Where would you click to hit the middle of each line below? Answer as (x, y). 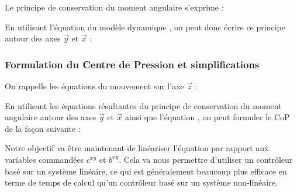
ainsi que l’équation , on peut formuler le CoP (208, 117)
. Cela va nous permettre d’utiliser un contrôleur (206, 159)
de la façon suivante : (43, 128)
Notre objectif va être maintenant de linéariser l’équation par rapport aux (137, 148)
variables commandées (44, 159)
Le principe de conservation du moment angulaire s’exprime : (114, 7)
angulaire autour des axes (51, 117)
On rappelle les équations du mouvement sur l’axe (94, 86)
